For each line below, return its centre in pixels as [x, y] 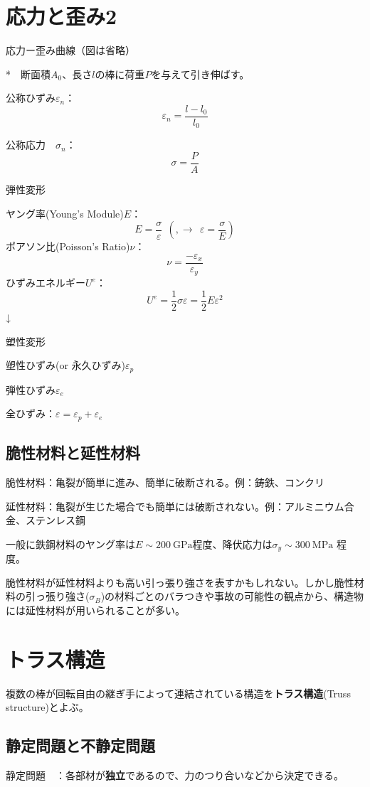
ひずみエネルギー [46, 283]
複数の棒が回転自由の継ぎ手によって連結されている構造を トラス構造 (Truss [178, 693]
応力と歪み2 [62, 16]
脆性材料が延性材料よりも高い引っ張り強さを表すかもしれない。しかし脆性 [180, 582]
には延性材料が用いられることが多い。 [95, 610]
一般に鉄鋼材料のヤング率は [70, 544]
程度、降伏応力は [232, 544]
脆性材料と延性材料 [73, 453]
